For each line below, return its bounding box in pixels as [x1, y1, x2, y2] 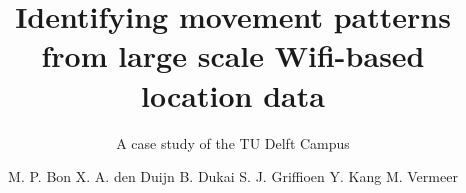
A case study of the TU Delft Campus [116, 132, 350, 153]
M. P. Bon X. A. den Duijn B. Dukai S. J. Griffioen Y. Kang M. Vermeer [8, 166, 458, 187]
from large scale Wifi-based [41, 35, 425, 76]
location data [141, 74, 325, 115]
